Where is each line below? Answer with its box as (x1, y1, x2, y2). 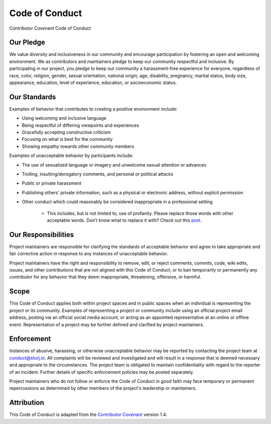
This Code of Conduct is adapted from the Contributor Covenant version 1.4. (9, 411, 168, 417)
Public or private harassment (22, 180, 82, 186)
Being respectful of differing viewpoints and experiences (22, 122, 140, 128)
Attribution (9, 398, 45, 407)
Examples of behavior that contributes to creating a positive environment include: (9, 106, 178, 112)
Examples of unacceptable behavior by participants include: (9, 152, 133, 158)
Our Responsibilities (9, 230, 74, 239)
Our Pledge (9, 38, 45, 47)
